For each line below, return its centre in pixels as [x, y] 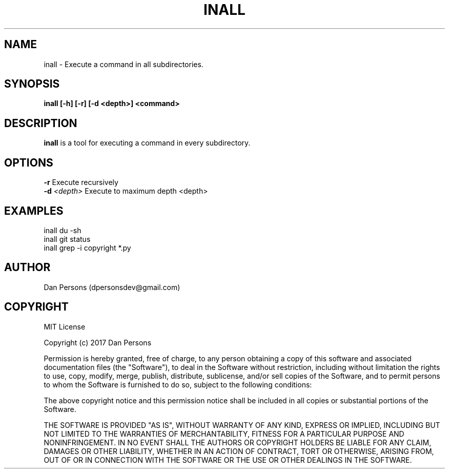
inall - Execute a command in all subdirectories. [124, 64]
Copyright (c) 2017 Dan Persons [98, 342]
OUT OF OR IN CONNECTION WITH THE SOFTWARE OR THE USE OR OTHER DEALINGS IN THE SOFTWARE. [228, 460]
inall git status [67, 239]
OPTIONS [29, 162]
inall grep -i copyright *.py [87, 248]
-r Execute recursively [81, 182]
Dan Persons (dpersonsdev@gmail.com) [112, 287]
